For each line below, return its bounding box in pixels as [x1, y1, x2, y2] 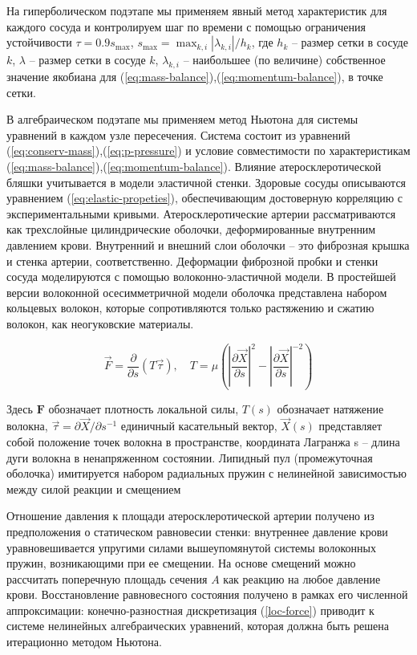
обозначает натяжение [277, 400, 384, 417]
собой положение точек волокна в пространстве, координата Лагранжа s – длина [6, 433, 400, 450]
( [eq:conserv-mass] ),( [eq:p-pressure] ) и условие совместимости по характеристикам [6, 142, 411, 159]
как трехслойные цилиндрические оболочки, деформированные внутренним [6, 221, 376, 238]
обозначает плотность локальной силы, [48, 400, 239, 417]
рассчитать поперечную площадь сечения [6, 570, 208, 587]
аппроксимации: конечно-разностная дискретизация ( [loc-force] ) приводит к [6, 601, 374, 618]
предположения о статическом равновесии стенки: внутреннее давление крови [6, 523, 388, 539]
